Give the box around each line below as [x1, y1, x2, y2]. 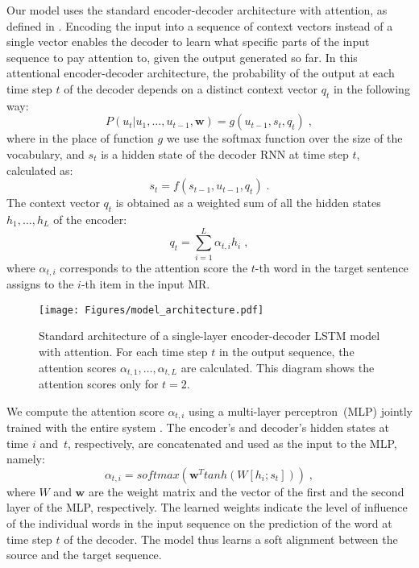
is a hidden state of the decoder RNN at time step [101, 145, 349, 162]
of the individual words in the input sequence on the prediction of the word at [6, 515, 392, 532]
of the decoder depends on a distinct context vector [64, 80, 318, 97]
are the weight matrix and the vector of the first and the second [88, 483, 404, 500]
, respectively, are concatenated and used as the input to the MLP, [68, 434, 397, 451]
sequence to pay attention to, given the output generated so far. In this [6, 48, 358, 65]
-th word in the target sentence [255, 259, 409, 276]
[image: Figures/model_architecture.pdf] [39, 304, 264, 316]
